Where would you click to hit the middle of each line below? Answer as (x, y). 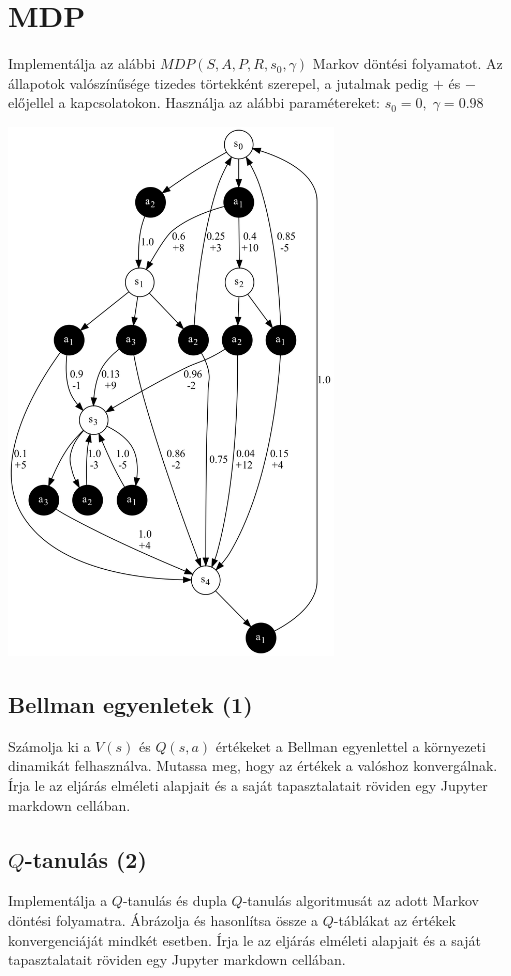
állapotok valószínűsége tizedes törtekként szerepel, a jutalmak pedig (218, 82)
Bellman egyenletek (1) (130, 704)
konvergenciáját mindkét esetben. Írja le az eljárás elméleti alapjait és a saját (244, 939)
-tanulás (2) (85, 858)
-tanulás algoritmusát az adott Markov (360, 900)
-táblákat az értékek (394, 920)
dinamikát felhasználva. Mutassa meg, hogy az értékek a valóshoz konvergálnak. (253, 765)
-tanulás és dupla (174, 900)
